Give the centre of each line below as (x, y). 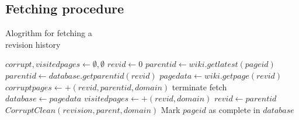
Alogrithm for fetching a (49, 33)
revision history (33, 44)
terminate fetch (199, 87)
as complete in (234, 109)
